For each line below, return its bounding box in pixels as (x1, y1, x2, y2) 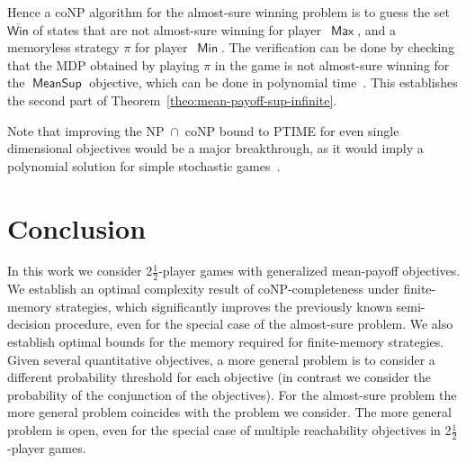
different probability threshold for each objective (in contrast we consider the (7, 368, 432, 386)
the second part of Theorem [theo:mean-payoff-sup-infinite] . (7, 90, 337, 109)
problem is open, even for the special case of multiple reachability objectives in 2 (7, 421, 452, 440)
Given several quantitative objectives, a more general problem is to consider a (7, 350, 435, 368)
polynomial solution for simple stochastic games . (7, 156, 281, 175)
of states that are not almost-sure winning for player (32, 20, 322, 39)
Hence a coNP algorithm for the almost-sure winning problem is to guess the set (7, 3, 450, 21)
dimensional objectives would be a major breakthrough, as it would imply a (7, 139, 424, 158)
